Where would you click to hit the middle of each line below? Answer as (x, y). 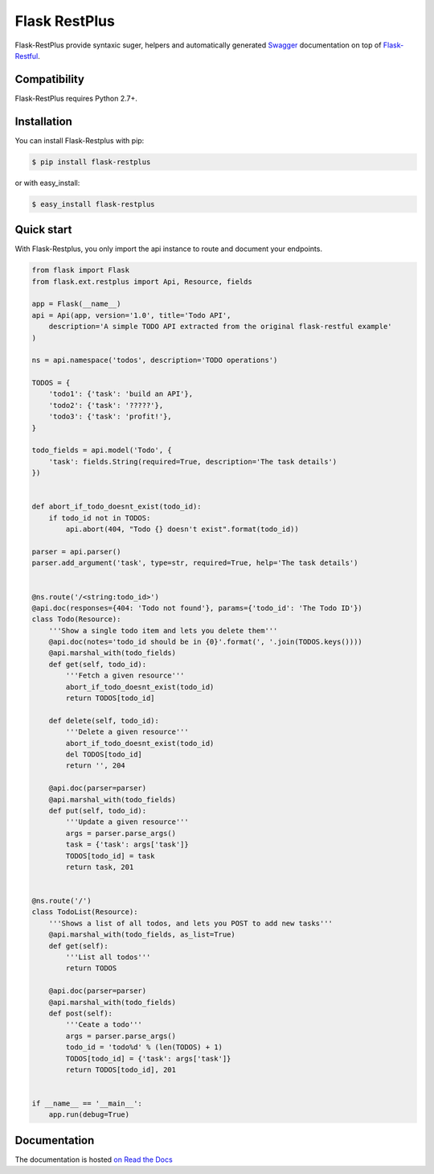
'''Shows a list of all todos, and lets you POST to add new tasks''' (191, 923)
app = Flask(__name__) (76, 304)
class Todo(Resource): (76, 619)
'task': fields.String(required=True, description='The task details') (193, 461)
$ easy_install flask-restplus (94, 204)
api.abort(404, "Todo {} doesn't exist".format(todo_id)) (182, 529)
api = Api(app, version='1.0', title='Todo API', (131, 315)
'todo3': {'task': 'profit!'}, (110, 417)
